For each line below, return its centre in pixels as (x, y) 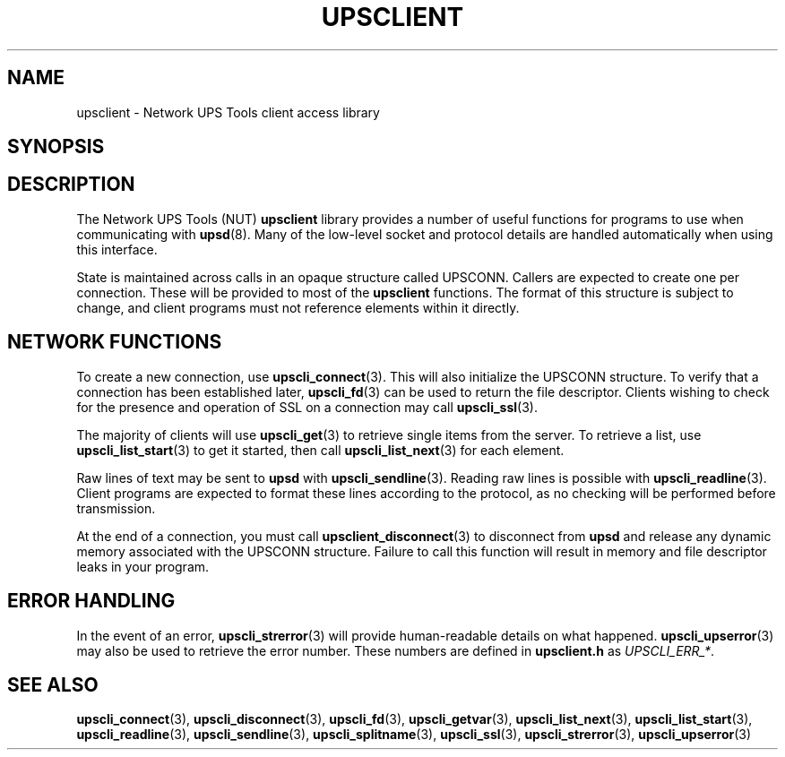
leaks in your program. (143, 566)
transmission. (116, 508)
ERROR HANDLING (91, 601)
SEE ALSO (53, 684)
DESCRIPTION (71, 185)
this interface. (117, 249)
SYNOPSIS (56, 147)
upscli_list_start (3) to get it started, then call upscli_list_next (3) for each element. (320, 450)
